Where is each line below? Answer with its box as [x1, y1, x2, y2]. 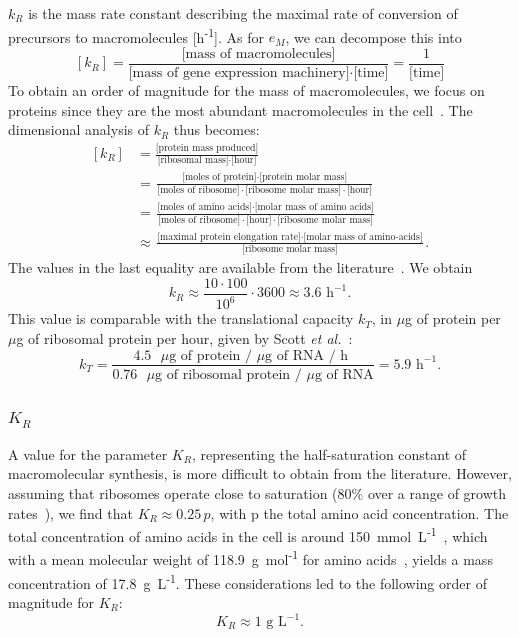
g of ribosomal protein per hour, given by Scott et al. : [16, 327, 353, 348]
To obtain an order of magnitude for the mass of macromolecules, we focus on [8, 79, 485, 100]
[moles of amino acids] [157, 202, 252, 213]
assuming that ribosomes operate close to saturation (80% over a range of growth [8, 482, 507, 503]
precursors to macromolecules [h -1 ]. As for [8, 23, 264, 47]
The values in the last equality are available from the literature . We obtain [8, 257, 473, 278]
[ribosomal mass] [157, 155, 229, 166]
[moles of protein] [182, 172, 257, 183]
